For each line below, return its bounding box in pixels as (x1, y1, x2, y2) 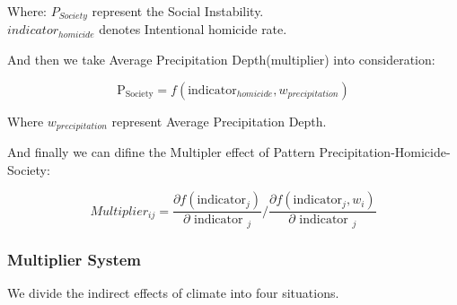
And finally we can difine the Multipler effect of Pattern (7, 143, 315, 161)
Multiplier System (7, 248, 142, 270)
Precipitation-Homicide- (319, 143, 451, 161)
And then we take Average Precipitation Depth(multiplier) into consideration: (7, 50, 435, 69)
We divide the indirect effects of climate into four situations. (7, 283, 339, 301)
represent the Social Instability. (92, 2, 264, 20)
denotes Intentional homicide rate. (99, 20, 287, 39)
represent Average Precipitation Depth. (111, 111, 327, 130)
